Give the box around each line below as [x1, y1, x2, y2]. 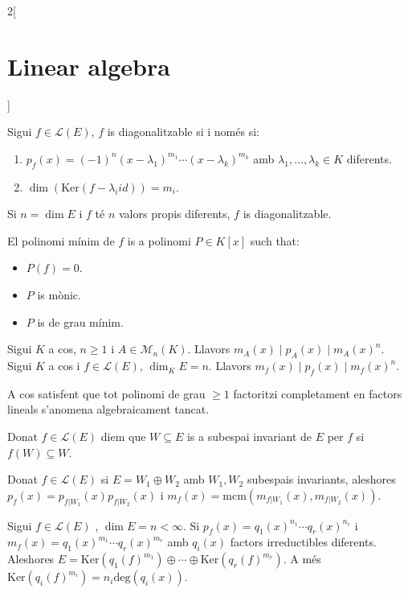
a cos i [48, 357, 80, 374]
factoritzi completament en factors [233, 385, 402, 402]
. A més [283, 550, 321, 567]
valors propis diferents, [119, 205, 231, 222]
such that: [250, 232, 300, 249]
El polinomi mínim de [7, 232, 115, 249]
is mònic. [37, 286, 81, 303]
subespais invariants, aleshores [247, 471, 396, 488]
